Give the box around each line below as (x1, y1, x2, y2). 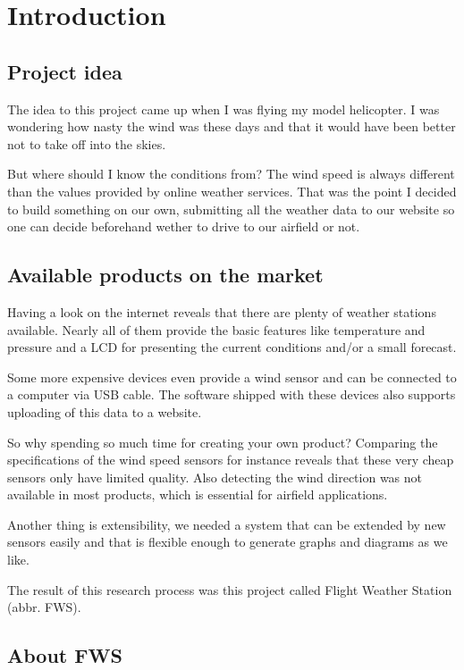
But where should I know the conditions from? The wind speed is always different (7, 164, 455, 183)
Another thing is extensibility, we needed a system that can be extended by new (7, 515, 446, 533)
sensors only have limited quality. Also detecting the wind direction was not (7, 467, 423, 486)
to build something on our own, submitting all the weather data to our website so (7, 199, 455, 218)
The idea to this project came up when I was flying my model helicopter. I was (7, 99, 440, 118)
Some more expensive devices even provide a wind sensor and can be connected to (7, 367, 457, 386)
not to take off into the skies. (7, 134, 166, 153)
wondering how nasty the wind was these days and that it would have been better (7, 117, 456, 136)
